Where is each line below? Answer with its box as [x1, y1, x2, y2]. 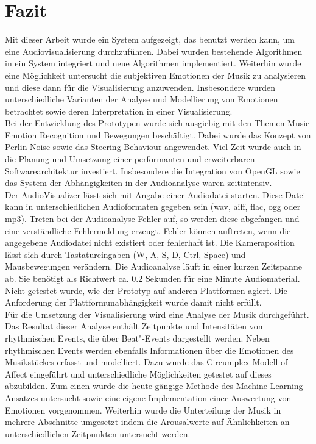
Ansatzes [5, 391, 38, 404]
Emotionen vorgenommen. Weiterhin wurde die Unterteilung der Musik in [5, 403, 281, 416]
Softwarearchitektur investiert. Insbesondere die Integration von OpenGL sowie [5, 164, 300, 177]
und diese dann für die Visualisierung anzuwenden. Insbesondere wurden [5, 81, 275, 93]
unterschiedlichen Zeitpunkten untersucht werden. [5, 427, 191, 440]
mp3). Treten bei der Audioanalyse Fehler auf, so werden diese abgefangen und [5, 212, 300, 225]
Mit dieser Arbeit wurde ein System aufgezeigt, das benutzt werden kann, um [5, 33, 295, 46]
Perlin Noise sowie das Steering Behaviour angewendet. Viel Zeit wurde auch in [5, 140, 301, 153]
